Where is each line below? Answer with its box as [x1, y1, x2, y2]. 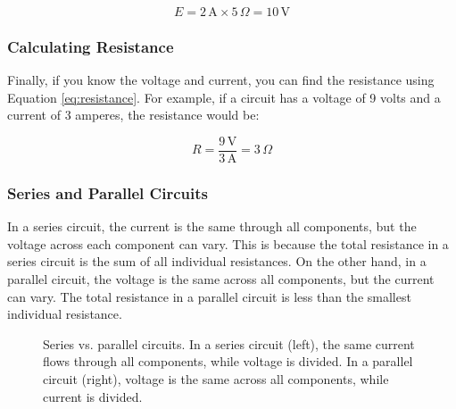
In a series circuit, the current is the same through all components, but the [7, 217, 417, 236]
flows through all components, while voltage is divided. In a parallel [43, 352, 413, 371]
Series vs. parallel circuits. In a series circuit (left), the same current [43, 334, 415, 353]
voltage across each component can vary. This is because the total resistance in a [7, 234, 449, 253]
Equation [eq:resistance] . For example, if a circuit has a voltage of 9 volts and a [7, 88, 441, 106]
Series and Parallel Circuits [7, 181, 208, 204]
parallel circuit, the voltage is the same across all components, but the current [7, 270, 435, 288]
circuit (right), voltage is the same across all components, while [43, 370, 389, 388]
